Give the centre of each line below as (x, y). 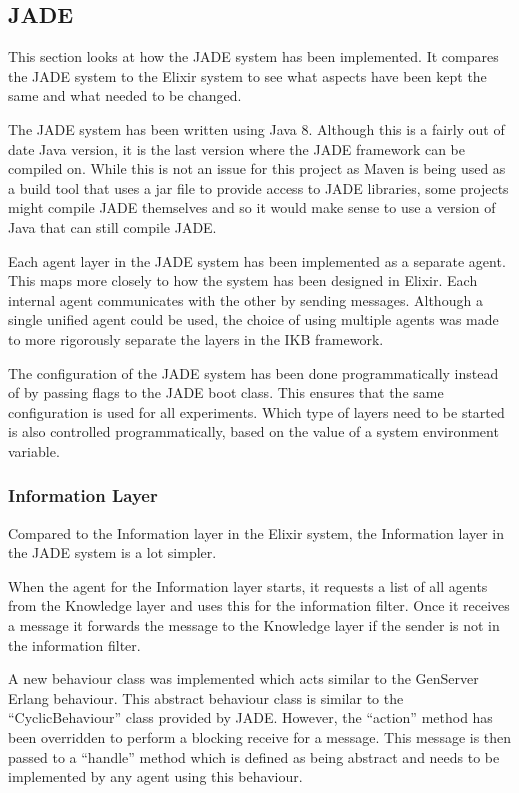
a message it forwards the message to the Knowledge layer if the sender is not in (254, 625)
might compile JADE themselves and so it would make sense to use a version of (252, 207)
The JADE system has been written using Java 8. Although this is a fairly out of (256, 128)
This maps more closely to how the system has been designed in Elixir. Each (243, 280)
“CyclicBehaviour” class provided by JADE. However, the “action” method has (250, 717)
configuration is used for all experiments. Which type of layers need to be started (256, 411)
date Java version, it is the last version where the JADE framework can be (237, 148)
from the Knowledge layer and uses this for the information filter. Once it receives (259, 605)
